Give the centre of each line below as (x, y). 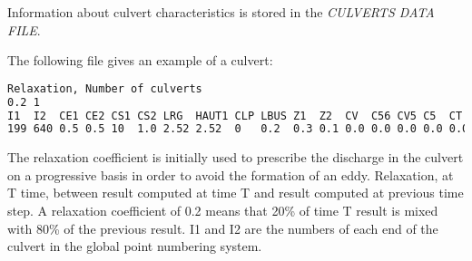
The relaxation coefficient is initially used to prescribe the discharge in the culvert (236, 157)
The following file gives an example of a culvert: (140, 60)
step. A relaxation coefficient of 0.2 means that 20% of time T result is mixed (223, 211)
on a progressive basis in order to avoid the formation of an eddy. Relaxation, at (231, 174)
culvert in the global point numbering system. (135, 246)
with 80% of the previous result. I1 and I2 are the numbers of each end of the (223, 228)
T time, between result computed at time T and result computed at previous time (236, 193)
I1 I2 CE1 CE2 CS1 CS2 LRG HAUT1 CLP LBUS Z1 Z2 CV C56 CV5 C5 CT (235, 116)
